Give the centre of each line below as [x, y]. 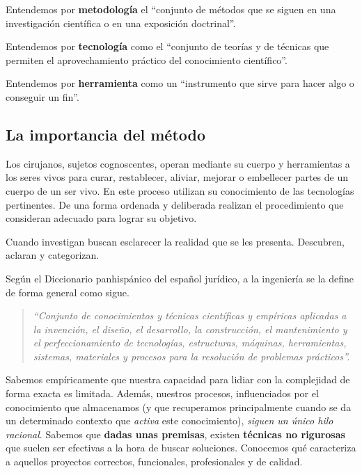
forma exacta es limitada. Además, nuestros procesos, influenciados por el [162, 393]
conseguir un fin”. [42, 96]
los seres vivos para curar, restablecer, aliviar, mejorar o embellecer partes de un [177, 177]
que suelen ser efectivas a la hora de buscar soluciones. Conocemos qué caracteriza [181, 448]
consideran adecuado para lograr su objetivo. [101, 218]
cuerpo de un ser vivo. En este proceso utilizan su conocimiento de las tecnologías [180, 190]
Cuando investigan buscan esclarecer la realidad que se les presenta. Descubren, [175, 241]
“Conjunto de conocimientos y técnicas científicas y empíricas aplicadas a [190, 315]
